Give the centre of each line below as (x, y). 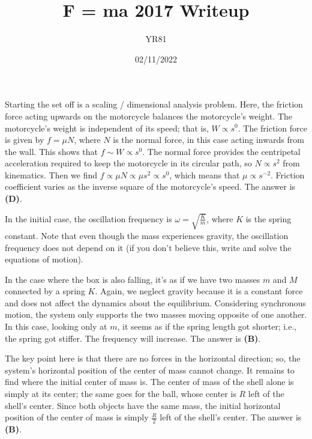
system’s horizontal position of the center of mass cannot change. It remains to (150, 370)
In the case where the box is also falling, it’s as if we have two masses (133, 279)
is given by (25, 140)
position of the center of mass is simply (77, 417)
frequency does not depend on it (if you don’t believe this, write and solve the (148, 247)
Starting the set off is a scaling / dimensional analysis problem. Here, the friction (154, 104)
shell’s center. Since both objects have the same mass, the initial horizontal (143, 405)
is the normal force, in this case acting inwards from (208, 140)
